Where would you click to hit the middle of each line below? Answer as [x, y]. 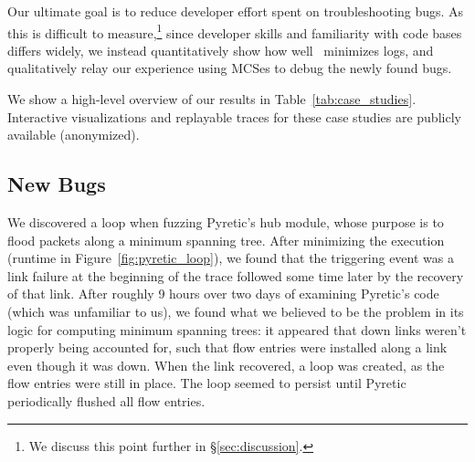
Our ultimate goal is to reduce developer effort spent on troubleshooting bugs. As [236, 11]
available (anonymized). [74, 135]
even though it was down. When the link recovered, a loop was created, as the [226, 365]
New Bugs [57, 184]
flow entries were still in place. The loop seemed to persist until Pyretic [207, 383]
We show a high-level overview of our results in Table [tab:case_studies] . [212, 99]
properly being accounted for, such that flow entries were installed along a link [227, 347]
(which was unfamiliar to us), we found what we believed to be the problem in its [236, 311]
